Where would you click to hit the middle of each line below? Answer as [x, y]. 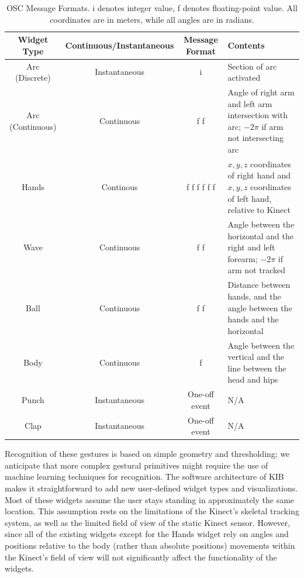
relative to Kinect [259, 210]
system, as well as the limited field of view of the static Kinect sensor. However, [148, 522]
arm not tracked [257, 270]
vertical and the [256, 357]
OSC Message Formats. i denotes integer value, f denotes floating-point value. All [152, 8]
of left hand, [250, 198]
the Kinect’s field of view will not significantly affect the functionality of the [141, 557]
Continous [120, 187]
